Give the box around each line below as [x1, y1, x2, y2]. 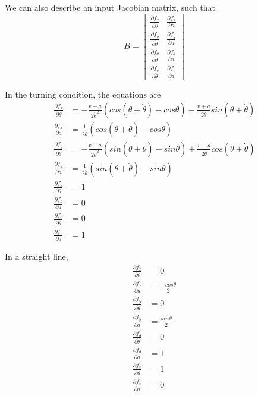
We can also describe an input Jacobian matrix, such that [5, 1, 216, 13]
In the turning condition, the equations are [5, 88, 161, 100]
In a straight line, [5, 250, 68, 263]
